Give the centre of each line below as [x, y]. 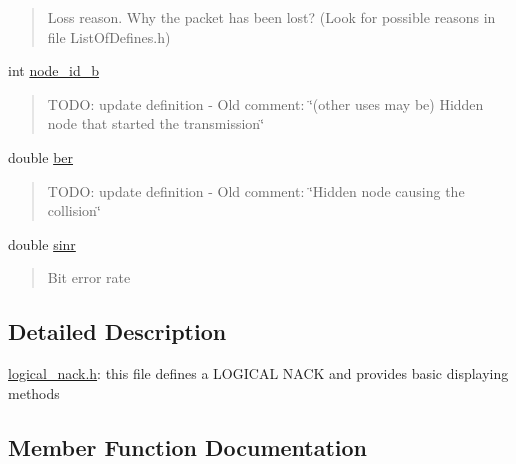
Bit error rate [89, 277]
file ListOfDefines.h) [109, 36]
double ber [41, 156]
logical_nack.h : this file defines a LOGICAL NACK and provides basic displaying [258, 373]
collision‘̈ [74, 210]
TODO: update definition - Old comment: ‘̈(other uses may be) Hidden [265, 103]
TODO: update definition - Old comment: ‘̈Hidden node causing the [256, 190]
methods [34, 392]
